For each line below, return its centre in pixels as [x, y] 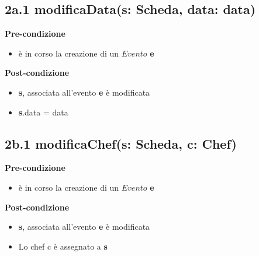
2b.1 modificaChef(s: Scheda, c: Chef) [121, 143]
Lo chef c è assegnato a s [63, 246]
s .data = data [43, 112]
